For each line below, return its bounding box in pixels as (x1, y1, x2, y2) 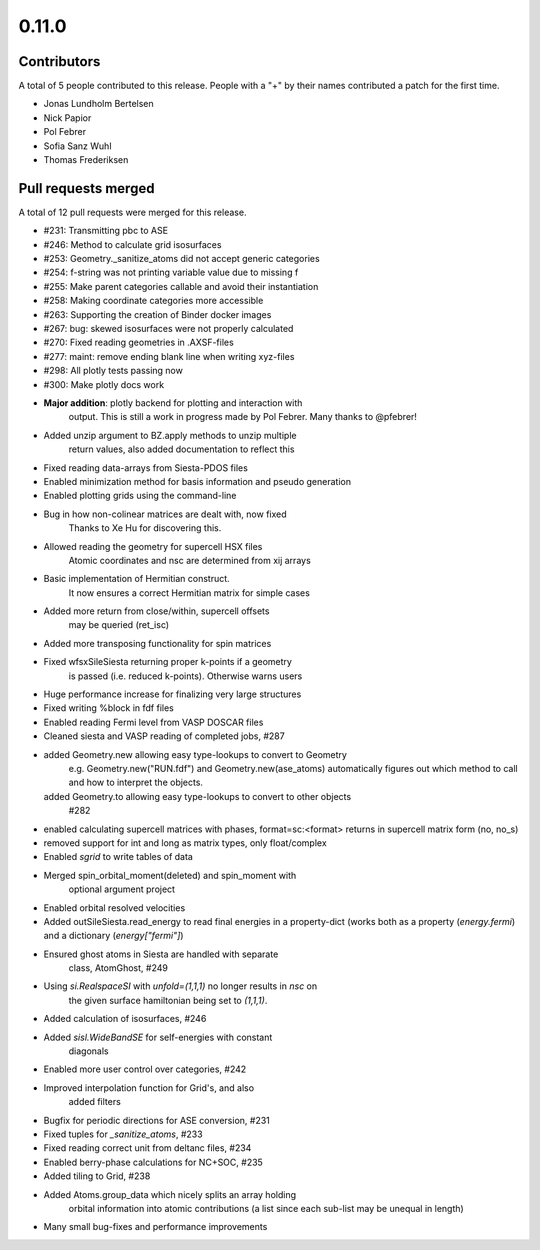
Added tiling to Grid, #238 (43, 1170, 151, 1182)
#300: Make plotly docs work (43, 378, 165, 390)
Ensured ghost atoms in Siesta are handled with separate (43, 948, 279, 960)
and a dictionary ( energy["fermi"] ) (43, 930, 184, 942)
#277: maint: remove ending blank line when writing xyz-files (43, 350, 295, 362)
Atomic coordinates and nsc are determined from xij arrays (68, 554, 312, 566)
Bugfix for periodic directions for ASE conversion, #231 (43, 1114, 270, 1126)
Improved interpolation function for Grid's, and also (43, 1081, 255, 1094)
